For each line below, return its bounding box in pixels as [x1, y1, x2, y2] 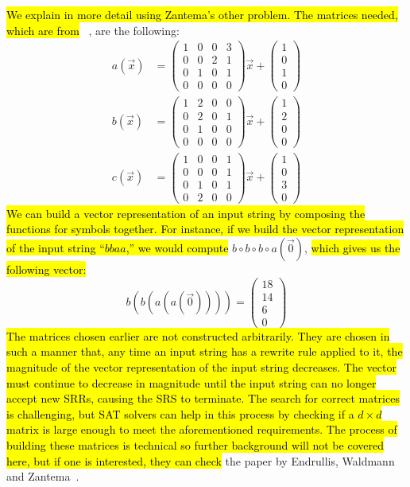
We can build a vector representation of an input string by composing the [6, 205, 366, 221]
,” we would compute [126, 240, 229, 256]
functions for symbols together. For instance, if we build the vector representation [6, 220, 404, 237]
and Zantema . [6, 468, 79, 485]
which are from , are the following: [6, 21, 180, 38]
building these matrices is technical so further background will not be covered [6, 436, 384, 453]
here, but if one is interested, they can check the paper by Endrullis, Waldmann [6, 452, 395, 469]
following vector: [6, 261, 87, 278]
